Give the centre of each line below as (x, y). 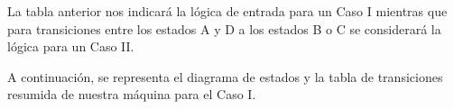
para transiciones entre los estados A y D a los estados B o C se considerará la (224, 28)
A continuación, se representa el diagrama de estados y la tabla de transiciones (225, 76)
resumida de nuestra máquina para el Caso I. (132, 94)
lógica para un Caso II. (71, 46)
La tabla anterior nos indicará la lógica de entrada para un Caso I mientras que (227, 11)
